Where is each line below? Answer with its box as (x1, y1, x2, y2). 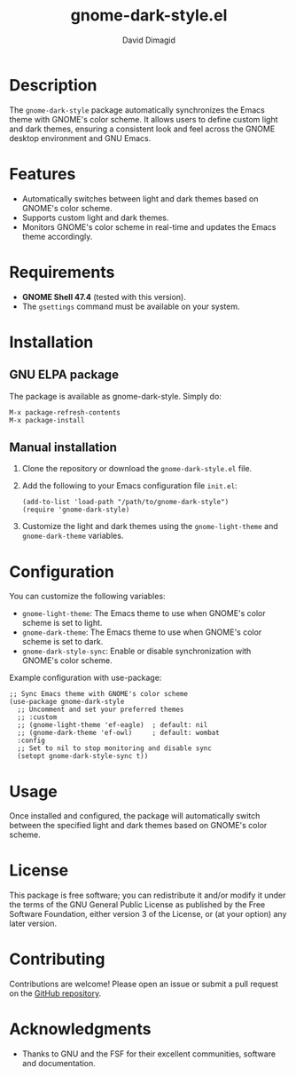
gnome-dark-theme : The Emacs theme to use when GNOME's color (21, 627, 262, 637)
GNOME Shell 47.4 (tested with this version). (21, 291, 186, 302)
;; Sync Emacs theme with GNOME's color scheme (9, 690, 189, 699)
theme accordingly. (21, 231, 93, 241)
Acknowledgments (9, 1019, 152, 1040)
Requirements (9, 262, 115, 282)
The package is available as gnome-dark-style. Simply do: (9, 391, 222, 401)
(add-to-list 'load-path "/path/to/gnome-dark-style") (21, 498, 230, 507)
